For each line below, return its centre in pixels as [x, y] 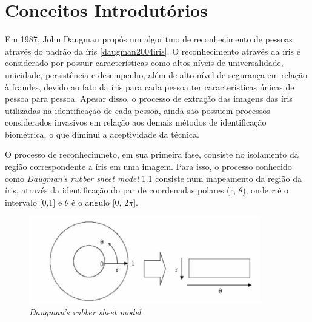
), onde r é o [266, 190]
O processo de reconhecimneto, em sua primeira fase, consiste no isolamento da [152, 154]
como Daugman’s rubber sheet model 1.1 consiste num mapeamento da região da [153, 178]
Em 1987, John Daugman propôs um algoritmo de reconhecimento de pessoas [149, 39]
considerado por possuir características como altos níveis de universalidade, [144, 63]
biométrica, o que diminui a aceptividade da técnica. [102, 134]
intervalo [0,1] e [34, 202]
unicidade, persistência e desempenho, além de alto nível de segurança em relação [156, 74]
